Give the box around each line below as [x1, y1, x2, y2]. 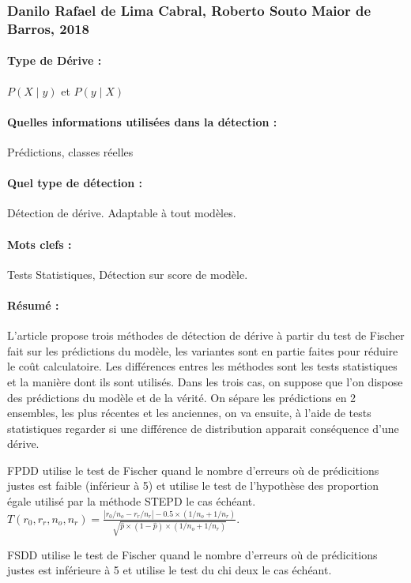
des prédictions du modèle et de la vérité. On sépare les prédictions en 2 [7, 389, 356, 405]
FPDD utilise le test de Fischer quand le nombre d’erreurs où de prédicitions [7, 461, 379, 478]
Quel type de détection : [7, 175, 143, 191]
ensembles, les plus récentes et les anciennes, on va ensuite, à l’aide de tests [7, 404, 371, 421]
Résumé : [7, 296, 59, 313]
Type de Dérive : [7, 52, 102, 69]
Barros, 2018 [7, 18, 89, 38]
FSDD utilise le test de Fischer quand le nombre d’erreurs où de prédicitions [7, 546, 378, 562]
